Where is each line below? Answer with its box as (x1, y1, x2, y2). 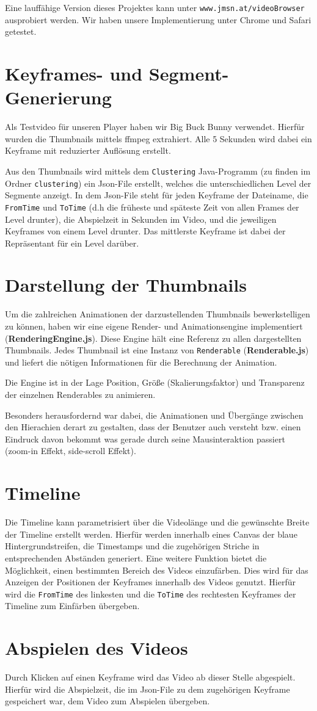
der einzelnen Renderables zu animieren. (5, 388, 156, 401)
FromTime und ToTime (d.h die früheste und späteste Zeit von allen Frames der (5, 200, 299, 213)
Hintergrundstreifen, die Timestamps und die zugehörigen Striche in (5, 540, 260, 552)
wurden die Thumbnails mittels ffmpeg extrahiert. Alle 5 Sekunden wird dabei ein (5, 132, 312, 145)
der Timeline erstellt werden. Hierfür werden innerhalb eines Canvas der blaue (5, 527, 297, 540)
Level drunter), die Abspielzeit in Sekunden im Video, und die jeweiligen (5, 212, 277, 225)
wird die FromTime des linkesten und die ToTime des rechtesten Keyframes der (5, 587, 296, 600)
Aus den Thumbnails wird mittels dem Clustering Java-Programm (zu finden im (5, 164, 311, 177)
